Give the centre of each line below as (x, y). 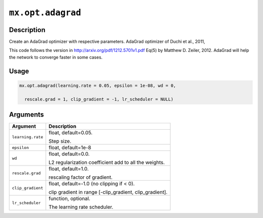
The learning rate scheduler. (81, 207)
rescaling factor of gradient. (81, 177)
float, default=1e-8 (70, 148)
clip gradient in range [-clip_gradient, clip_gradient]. (108, 192)
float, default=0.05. (70, 133)
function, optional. (69, 199)
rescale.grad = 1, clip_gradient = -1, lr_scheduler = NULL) (99, 99)
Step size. (60, 141)
